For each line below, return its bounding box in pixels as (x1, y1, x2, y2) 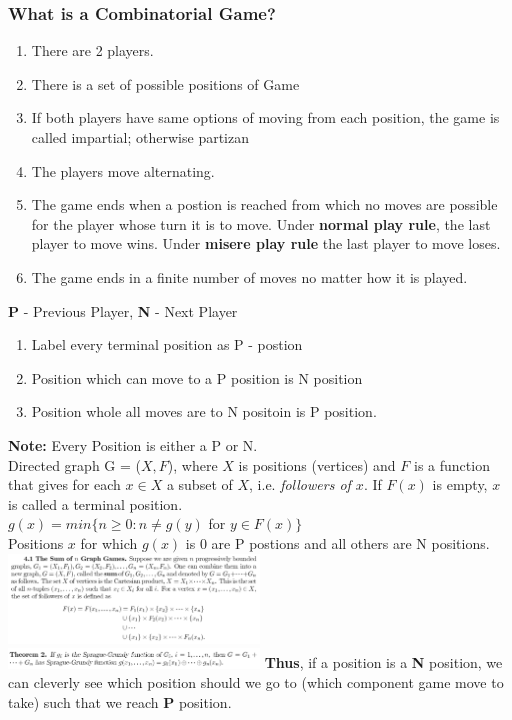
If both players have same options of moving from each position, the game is (31, 107, 500, 128)
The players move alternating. (31, 160, 215, 181)
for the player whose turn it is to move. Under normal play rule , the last (31, 213, 491, 234)
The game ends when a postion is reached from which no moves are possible (31, 194, 498, 215)
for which (80, 532, 138, 553)
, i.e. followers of (249, 474, 351, 495)
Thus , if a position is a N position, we (264, 652, 503, 673)
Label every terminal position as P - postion (31, 334, 303, 355)
